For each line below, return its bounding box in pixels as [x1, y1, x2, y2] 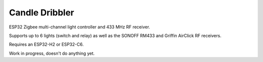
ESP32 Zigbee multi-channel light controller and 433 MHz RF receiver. [9, 24, 150, 30]
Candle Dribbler [9, 7, 75, 18]
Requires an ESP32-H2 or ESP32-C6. [9, 41, 84, 48]
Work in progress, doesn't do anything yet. [9, 50, 95, 56]
